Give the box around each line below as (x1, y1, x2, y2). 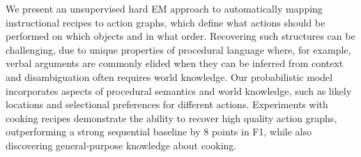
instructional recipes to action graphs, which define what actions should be (6, 15, 325, 29)
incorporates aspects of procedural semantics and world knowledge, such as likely (6, 83, 352, 98)
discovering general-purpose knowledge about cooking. (6, 137, 237, 152)
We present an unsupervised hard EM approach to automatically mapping (6, 1, 323, 15)
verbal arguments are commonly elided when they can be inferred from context (6, 56, 344, 70)
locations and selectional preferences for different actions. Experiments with (6, 97, 328, 112)
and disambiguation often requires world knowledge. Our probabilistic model (6, 69, 333, 84)
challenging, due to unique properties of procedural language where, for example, (6, 42, 351, 57)
